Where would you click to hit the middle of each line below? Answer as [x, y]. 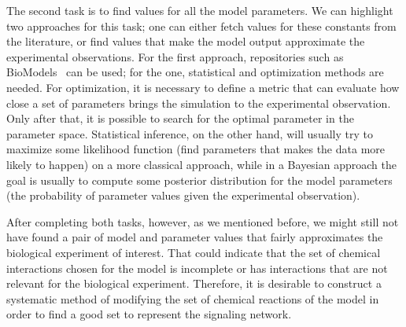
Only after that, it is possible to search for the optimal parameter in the [180, 118]
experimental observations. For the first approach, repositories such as [175, 56]
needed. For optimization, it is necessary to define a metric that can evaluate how [203, 87]
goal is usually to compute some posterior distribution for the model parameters [199, 180]
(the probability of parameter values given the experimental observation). [183, 195]
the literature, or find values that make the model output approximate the [186, 41]
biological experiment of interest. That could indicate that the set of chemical [194, 252]
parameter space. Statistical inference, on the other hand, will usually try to [190, 133]
